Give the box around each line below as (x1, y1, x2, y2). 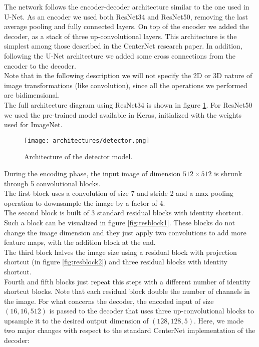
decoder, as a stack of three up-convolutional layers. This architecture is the (4, 31, 237, 41)
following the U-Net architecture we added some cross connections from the (4, 50, 236, 61)
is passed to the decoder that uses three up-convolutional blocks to (49, 305, 254, 316)
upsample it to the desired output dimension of (4, 315, 149, 325)
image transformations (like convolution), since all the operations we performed (4, 80, 247, 90)
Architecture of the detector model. (24, 151, 133, 162)
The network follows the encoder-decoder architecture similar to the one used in (4, 2, 249, 12)
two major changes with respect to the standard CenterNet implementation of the (4, 325, 255, 335)
